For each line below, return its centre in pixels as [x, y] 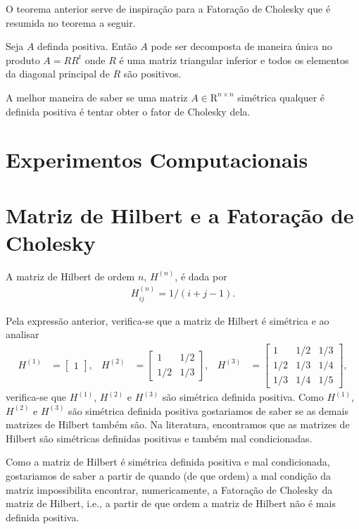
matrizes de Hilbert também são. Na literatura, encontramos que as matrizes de [178, 424]
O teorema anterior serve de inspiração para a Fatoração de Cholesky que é [168, 8]
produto [23, 60]
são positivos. [152, 74]
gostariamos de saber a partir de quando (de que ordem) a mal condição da [169, 475]
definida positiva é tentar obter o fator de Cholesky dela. [128, 111]
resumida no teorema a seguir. [71, 22]
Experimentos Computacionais [157, 160]
